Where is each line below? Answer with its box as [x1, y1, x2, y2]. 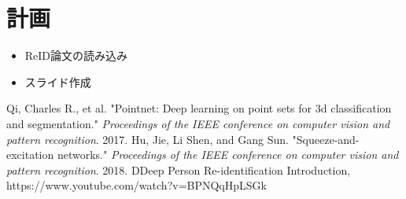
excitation [6, 146, 54, 163]
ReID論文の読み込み [24, 47, 128, 64]
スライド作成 [24, 73, 91, 90]
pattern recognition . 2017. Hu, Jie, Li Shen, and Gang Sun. [6, 131, 289, 147]
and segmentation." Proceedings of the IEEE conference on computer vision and [6, 115, 390, 131]
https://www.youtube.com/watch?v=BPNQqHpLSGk [6, 177, 267, 193]
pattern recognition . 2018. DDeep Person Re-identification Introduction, [6, 161, 351, 178]
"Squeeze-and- [292, 131, 360, 147]
